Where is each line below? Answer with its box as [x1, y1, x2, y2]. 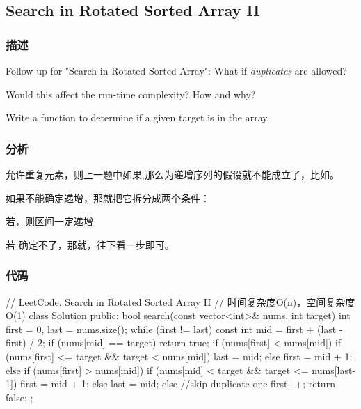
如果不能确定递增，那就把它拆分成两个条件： [6, 190, 210, 205]
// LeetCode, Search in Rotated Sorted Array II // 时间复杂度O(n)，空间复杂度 [6, 294, 355, 309]
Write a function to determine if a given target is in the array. [6, 110, 270, 125]
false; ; [6, 389, 33, 404]
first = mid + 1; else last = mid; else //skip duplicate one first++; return [19, 376, 335, 391]
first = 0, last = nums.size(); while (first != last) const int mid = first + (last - [6, 321, 343, 336]
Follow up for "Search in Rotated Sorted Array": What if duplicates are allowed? [6, 63, 347, 77]
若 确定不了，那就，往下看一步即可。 [6, 237, 175, 252]
